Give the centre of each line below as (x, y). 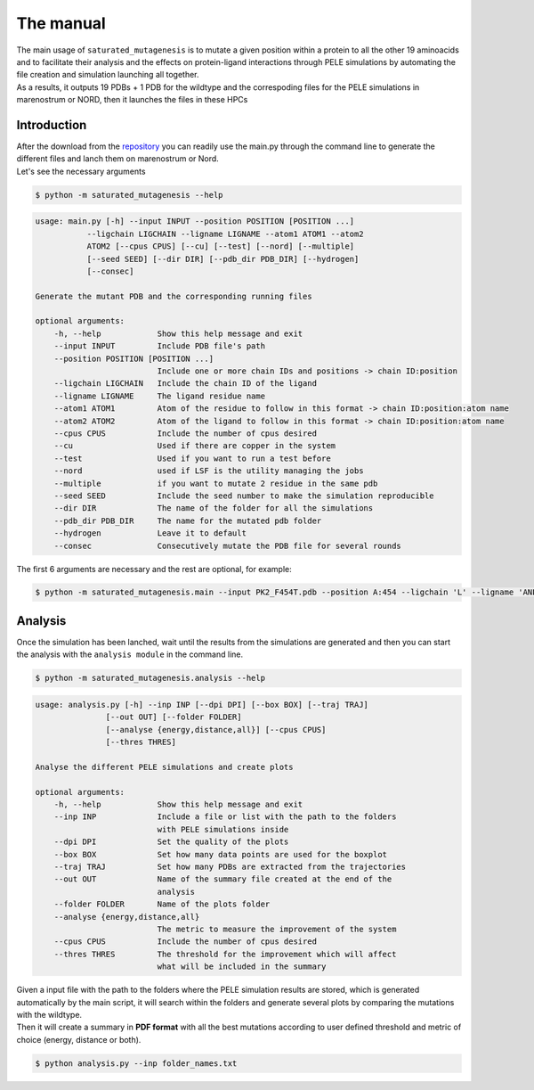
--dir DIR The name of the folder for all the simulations (214, 508)
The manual (61, 23)
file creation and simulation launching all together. (108, 75)
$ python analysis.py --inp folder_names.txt (136, 1063)
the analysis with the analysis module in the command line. (130, 654)
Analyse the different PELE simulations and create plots (164, 767)
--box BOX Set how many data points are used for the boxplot (220, 854)
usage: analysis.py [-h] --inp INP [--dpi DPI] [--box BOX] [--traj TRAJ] (202, 705)
